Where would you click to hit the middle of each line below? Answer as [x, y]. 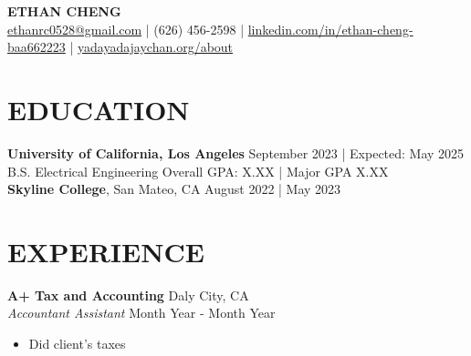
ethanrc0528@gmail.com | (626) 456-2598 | [126, 29]
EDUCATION [99, 109]
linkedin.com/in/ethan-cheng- [330, 29]
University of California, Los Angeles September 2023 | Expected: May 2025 [236, 153]
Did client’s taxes [77, 343]
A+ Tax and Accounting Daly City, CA [128, 295]
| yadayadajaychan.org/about [152, 47]
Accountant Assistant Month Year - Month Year [141, 313]
